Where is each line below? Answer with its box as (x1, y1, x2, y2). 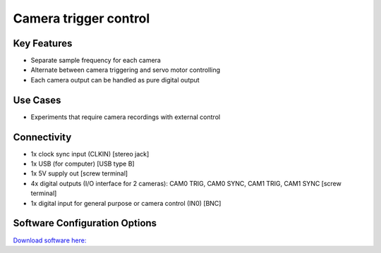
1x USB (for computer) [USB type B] (30, 159, 135, 168)
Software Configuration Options (13, 217, 157, 229)
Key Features (13, 37, 73, 49)
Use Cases (13, 94, 61, 106)
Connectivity (13, 131, 72, 143)
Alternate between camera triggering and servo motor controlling (30, 66, 221, 74)
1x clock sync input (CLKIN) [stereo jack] (30, 149, 150, 158)
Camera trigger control (13, 11, 150, 26)
